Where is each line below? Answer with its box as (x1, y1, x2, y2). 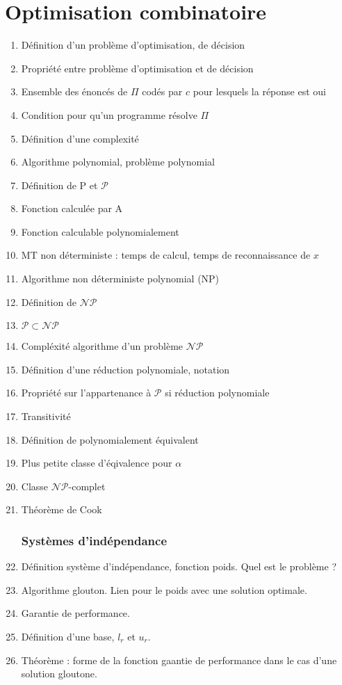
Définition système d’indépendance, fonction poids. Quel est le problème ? (21, 559, 337, 574)
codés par (142, 84, 183, 99)
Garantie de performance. (21, 606, 130, 620)
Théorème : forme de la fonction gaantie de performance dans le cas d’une (21, 652, 337, 667)
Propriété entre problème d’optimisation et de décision (21, 61, 254, 75)
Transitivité (21, 409, 71, 424)
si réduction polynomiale (165, 385, 270, 400)
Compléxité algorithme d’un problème (21, 339, 184, 353)
